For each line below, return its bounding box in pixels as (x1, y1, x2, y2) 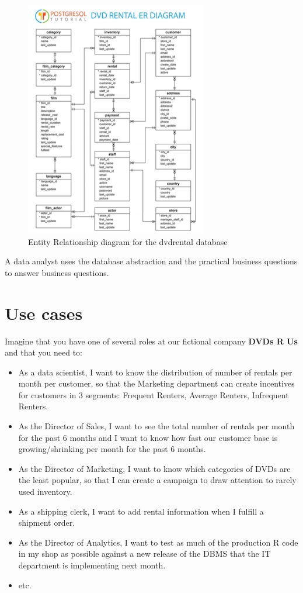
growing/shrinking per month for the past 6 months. (18, 443, 206, 455)
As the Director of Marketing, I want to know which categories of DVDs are (18, 462, 291, 474)
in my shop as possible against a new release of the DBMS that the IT (18, 547, 271, 560)
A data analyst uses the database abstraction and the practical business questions (5, 255, 298, 267)
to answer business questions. (5, 266, 109, 278)
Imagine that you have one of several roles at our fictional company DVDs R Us (5, 335, 298, 347)
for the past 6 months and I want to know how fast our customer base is (18, 431, 278, 443)
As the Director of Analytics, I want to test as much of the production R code (18, 536, 298, 548)
